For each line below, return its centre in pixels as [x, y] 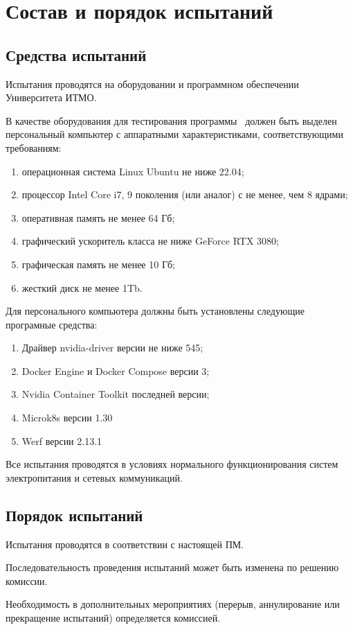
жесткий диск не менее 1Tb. [82, 287]
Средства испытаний [76, 54]
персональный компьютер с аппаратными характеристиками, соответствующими [174, 134]
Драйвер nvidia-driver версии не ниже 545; [112, 348]
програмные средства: [52, 324]
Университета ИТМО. [51, 97]
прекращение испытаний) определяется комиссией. [113, 618]
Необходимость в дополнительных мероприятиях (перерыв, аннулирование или [173, 604]
